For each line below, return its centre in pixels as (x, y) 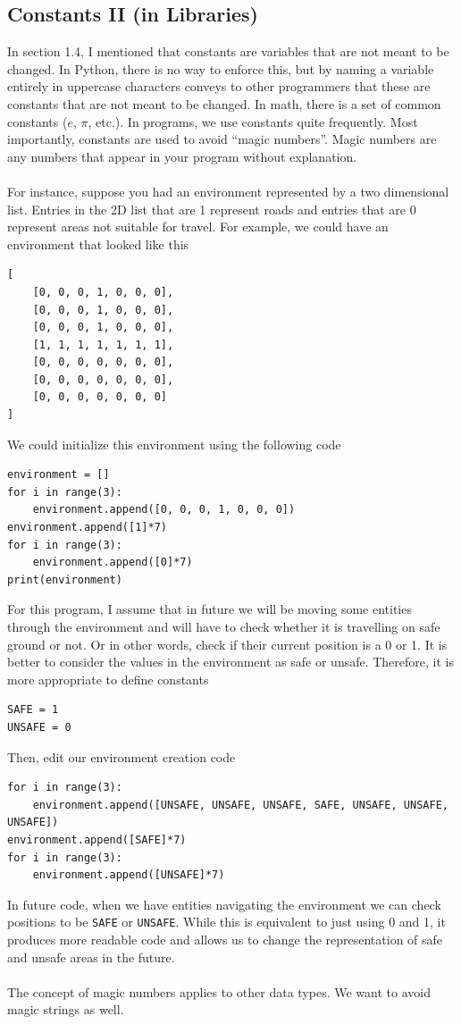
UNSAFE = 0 (39, 727)
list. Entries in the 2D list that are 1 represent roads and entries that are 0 (212, 209)
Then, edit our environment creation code (122, 756)
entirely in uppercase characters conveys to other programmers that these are (219, 86)
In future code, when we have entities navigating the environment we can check (224, 904)
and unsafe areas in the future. (91, 957)
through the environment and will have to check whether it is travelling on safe (224, 627)
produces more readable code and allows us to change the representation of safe (225, 939)
